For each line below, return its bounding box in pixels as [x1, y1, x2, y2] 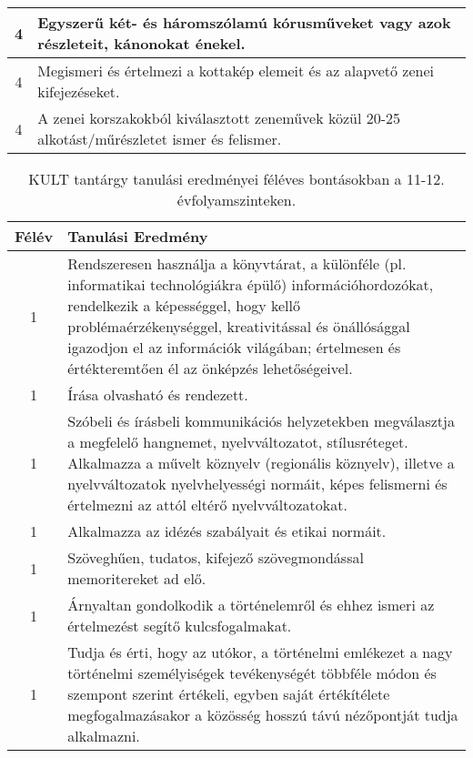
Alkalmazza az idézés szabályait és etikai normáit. [67, 520, 387, 541]
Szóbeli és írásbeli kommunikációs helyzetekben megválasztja [67, 410, 455, 431]
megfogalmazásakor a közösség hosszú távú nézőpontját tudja [67, 704, 458, 725]
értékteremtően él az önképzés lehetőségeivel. [67, 358, 353, 379]
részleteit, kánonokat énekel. [37, 33, 246, 54]
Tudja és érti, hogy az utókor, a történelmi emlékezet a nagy [67, 642, 453, 662]
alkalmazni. [67, 725, 140, 746]
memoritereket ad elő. [67, 568, 206, 589]
